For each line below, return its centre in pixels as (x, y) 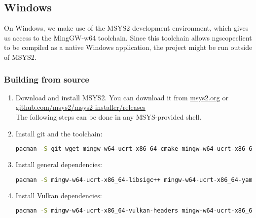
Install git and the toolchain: (59, 133)
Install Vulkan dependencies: (59, 195)
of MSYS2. (20, 57)
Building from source (47, 79)
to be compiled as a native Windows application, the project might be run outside (128, 47)
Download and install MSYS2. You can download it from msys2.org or (122, 97)
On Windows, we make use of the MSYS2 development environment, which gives (126, 28)
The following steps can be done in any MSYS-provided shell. (109, 116)
